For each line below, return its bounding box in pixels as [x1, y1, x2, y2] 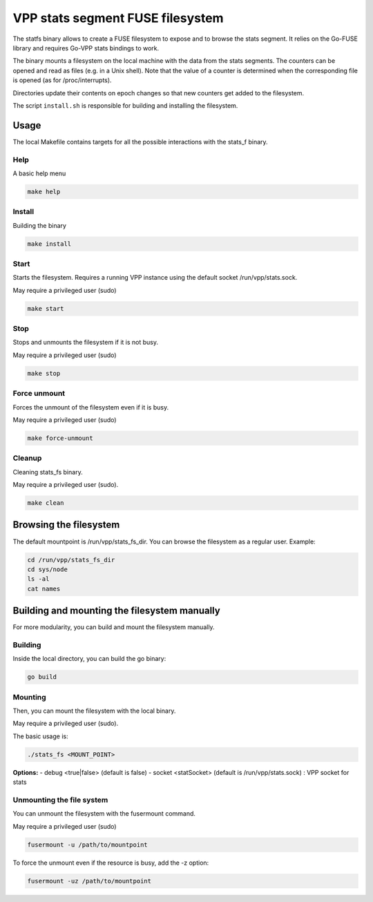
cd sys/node [27, 565, 68, 573]
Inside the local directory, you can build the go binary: [12, 655, 166, 663]
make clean [27, 499, 64, 507]
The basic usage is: [12, 732, 68, 740]
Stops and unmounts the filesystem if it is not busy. [12, 338, 159, 347]
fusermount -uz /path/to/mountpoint [27, 877, 152, 885]
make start [27, 305, 64, 312]
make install [27, 240, 72, 248]
